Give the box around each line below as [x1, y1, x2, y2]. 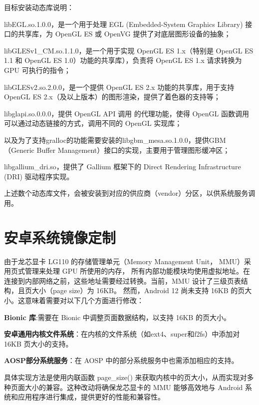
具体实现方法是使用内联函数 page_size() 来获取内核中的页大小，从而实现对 [4, 372, 247, 382]
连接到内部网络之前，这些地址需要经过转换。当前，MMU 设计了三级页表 [4, 275, 241, 286]
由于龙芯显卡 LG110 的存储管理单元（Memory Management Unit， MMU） [4, 256, 244, 266]
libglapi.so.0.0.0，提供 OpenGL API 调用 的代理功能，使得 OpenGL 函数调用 [4, 108, 249, 118]
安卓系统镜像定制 [4, 227, 116, 247]
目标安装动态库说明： [4, 2, 74, 12]
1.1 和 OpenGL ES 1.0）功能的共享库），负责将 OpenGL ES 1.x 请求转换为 [4, 55, 242, 65]
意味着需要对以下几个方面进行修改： [24, 295, 144, 305]
